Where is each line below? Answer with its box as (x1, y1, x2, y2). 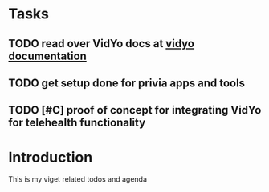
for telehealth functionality (8, 116, 146, 130)
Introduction (8, 148, 93, 166)
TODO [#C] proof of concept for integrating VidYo (8, 103, 262, 117)
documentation (8, 49, 87, 62)
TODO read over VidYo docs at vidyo (8, 37, 195, 50)
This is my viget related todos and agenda (8, 174, 147, 184)
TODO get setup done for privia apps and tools (8, 76, 246, 90)
